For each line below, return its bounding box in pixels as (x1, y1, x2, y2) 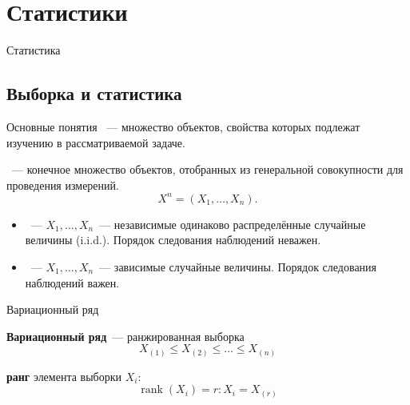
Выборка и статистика (6, 81, 182, 106)
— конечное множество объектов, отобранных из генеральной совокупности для (11, 161, 404, 178)
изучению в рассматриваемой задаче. (6, 134, 185, 150)
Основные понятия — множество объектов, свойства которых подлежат (6, 118, 360, 134)
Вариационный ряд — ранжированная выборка (6, 327, 245, 344)
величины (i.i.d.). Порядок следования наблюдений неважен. (25, 231, 321, 248)
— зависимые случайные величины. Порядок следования (99, 258, 377, 275)
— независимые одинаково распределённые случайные (99, 215, 366, 232)
